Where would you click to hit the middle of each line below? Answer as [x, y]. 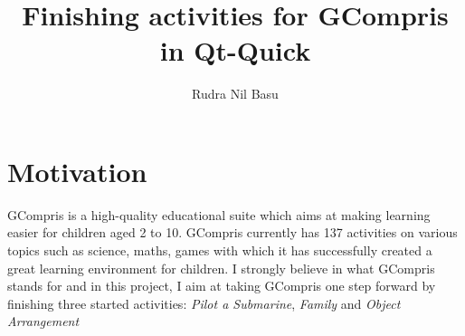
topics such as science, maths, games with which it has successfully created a [220, 250]
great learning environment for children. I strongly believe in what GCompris [221, 268]
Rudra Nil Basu [235, 94]
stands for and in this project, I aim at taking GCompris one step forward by [222, 286]
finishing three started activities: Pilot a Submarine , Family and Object [204, 303]
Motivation [77, 171]
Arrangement [43, 321]
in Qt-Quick [235, 50]
